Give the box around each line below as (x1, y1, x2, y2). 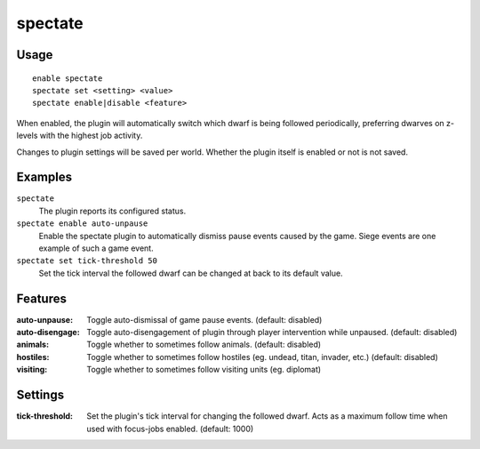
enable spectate (32, 73, 103, 84)
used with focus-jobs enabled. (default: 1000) (86, 423, 254, 434)
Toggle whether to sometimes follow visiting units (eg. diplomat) (86, 365, 322, 375)
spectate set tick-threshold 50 (16, 256, 157, 266)
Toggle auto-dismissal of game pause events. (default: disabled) (86, 314, 323, 325)
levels (16, 130, 38, 141)
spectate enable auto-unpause (16, 219, 148, 229)
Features (16, 291, 67, 306)
